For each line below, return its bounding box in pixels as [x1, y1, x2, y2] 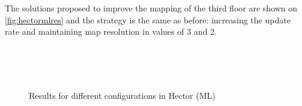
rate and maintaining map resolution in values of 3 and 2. [5, 25, 217, 38]
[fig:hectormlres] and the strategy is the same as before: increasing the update [5, 13, 291, 26]
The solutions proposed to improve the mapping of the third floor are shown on [5, 2, 298, 14]
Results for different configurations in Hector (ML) [29, 89, 216, 101]
